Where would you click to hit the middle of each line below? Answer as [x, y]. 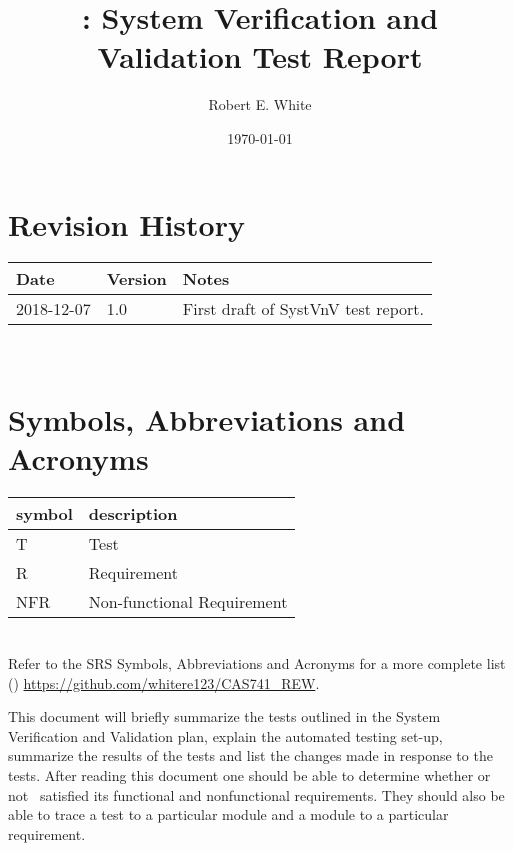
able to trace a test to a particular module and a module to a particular [228, 814]
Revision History [126, 223]
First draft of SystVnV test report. [303, 309]
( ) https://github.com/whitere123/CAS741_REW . [164, 682]
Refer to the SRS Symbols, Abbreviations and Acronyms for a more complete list [257, 662]
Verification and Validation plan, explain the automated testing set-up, [225, 735]
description [133, 514]
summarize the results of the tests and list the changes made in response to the [250, 755]
